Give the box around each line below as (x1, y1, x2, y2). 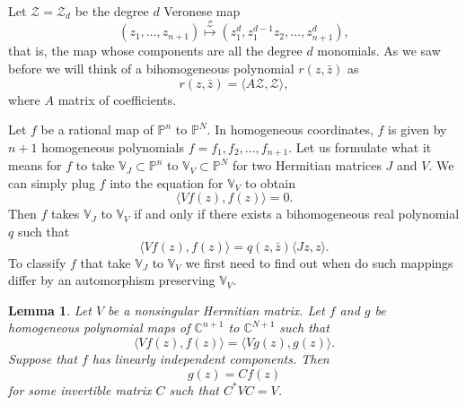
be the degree (75, 2, 149, 20)
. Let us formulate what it (288, 137, 432, 156)
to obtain (244, 173, 295, 192)
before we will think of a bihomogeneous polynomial (8, 58, 295, 77)
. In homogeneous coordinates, (207, 120, 374, 139)
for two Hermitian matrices (233, 156, 382, 175)
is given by (388, 120, 447, 139)
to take (75, 156, 115, 175)
